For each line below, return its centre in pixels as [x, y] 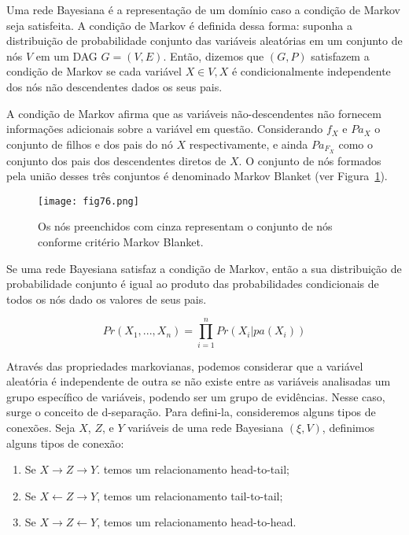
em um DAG [66, 55]
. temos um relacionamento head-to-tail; [193, 469]
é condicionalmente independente [311, 71]
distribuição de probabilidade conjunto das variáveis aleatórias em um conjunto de [204, 41]
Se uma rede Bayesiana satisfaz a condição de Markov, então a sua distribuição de [204, 268]
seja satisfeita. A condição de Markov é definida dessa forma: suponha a [179, 25]
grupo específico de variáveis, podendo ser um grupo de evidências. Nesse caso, [196, 396]
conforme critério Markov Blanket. [121, 242]
